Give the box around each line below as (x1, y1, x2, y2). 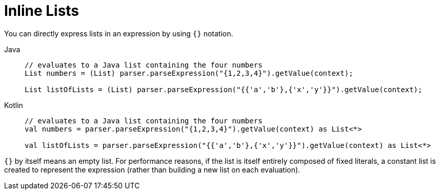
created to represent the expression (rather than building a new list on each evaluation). (4, 165, 301, 174)
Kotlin (4, 100, 23, 110)
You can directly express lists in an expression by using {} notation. (4, 29, 233, 38)
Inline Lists (4, 2, 79, 19)
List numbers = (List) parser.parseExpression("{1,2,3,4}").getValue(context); (25, 69, 353, 77)
